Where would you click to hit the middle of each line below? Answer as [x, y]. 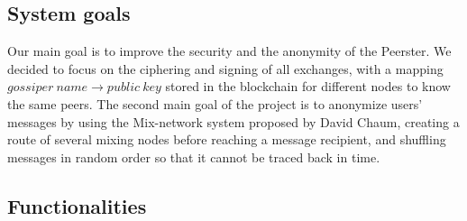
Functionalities [77, 205]
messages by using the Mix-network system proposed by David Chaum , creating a [233, 121]
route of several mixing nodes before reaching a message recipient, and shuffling [227, 139]
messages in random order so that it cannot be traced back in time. [194, 157]
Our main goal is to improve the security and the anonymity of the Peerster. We [229, 51]
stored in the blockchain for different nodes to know [308, 86]
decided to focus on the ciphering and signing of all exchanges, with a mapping [225, 68]
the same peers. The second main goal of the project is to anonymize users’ [215, 103]
